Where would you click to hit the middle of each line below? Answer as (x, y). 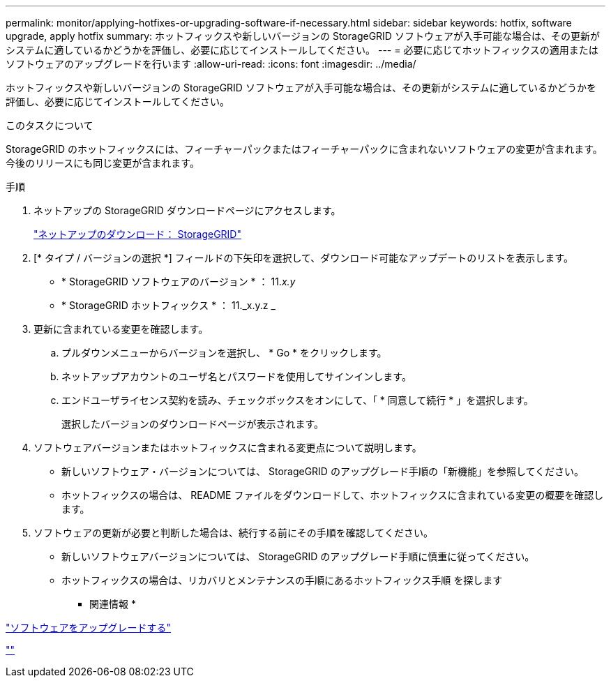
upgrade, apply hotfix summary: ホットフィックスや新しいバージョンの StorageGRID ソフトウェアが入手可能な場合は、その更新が (303, 36)
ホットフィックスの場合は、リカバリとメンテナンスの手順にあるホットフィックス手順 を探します (282, 580)
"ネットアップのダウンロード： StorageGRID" (137, 234)
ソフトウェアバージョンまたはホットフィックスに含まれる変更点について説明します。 (228, 448)
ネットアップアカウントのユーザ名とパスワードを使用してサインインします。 (236, 376)
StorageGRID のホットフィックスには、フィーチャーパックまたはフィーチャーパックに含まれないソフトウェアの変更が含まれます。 (304, 149)
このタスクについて (50, 125)
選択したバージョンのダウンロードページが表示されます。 (193, 424)
